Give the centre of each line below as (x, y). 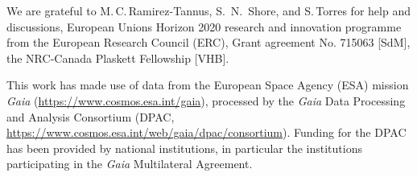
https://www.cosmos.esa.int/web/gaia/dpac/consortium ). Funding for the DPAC (206, 132)
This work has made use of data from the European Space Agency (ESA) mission (208, 85)
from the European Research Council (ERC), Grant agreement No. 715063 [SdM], (208, 42)
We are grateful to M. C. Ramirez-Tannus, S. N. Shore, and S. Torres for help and (208, 10)
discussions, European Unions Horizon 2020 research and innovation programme (204, 26)
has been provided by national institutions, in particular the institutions (184, 148)
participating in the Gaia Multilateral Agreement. (130, 164)
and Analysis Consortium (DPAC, (91, 116)
